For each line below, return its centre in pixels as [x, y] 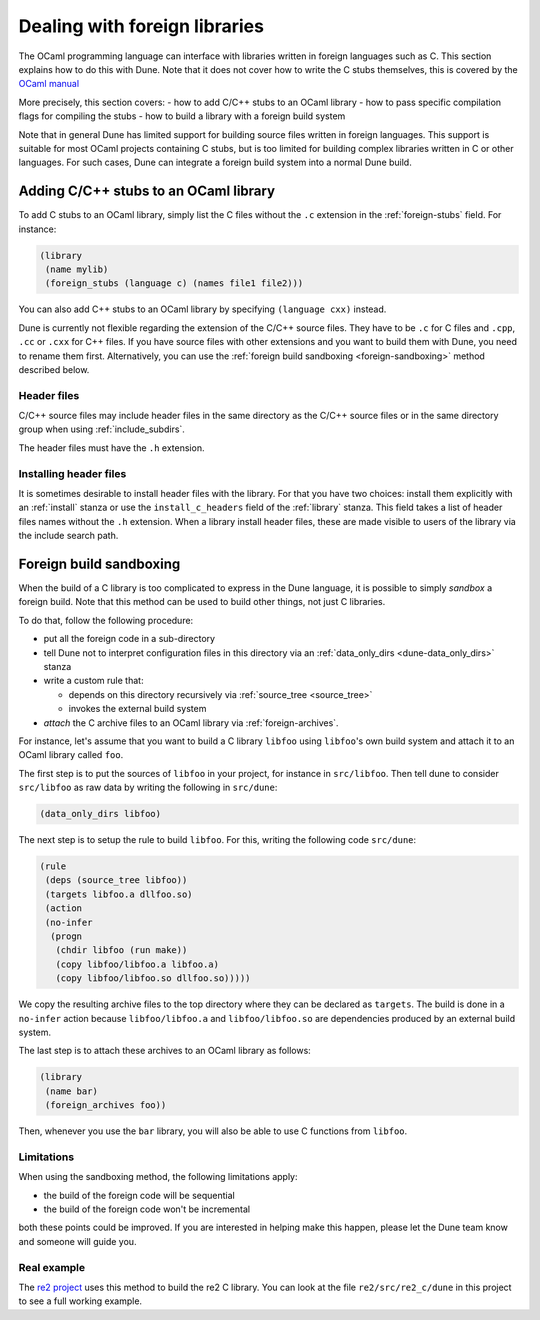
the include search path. [68, 536]
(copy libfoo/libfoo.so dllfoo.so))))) [153, 978]
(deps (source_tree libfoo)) [116, 880]
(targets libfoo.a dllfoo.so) [119, 894]
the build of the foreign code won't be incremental [146, 1209]
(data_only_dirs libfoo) [100, 814]
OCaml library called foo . [71, 755]
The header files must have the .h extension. [111, 447]
